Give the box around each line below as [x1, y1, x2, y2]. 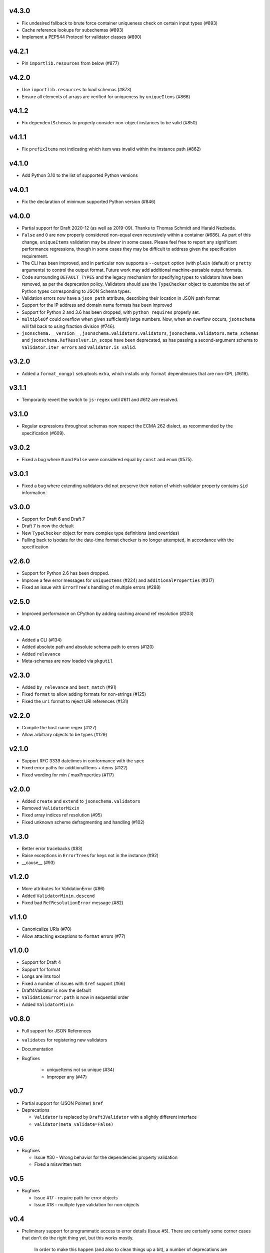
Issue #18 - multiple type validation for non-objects [34, 1202, 139, 1208]
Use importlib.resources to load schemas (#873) [21, 87, 132, 93]
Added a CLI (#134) [21, 637, 62, 643]
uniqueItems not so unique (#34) [46, 1067, 114, 1073]
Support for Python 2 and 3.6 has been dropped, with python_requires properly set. [21, 309, 200, 315]
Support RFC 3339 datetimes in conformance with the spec [21, 758, 144, 764]
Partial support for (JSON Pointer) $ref [21, 1100, 103, 1106]
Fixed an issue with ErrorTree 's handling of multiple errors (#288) [21, 584, 161, 590]
